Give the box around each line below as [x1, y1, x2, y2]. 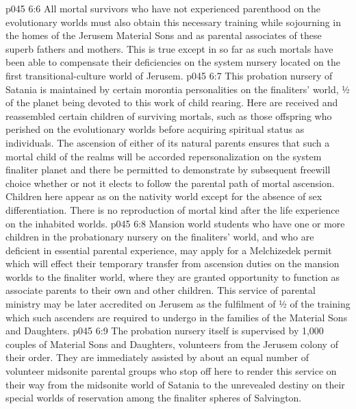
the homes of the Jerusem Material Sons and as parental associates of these [5, 28, 322, 42]
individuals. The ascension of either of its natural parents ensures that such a [5, 135, 330, 149]
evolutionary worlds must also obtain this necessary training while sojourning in [5, 14, 341, 29]
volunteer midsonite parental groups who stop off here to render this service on [5, 364, 337, 378]
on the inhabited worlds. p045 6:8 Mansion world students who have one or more [5, 216, 345, 230]
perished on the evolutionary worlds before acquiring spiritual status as [5, 122, 305, 136]
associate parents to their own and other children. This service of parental [5, 283, 316, 297]
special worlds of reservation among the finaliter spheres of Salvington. [5, 391, 302, 405]
